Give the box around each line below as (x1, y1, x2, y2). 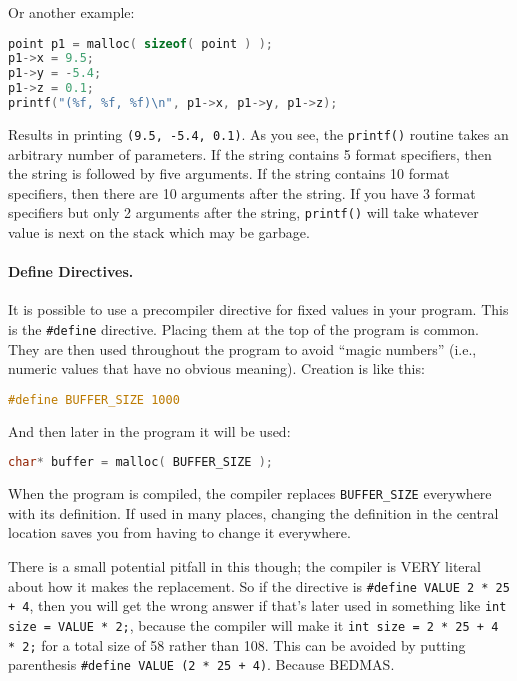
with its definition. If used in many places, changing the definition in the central (8, 502, 499, 523)
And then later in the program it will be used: (8, 420, 291, 441)
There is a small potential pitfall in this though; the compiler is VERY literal (8, 556, 481, 577)
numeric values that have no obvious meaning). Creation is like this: (8, 358, 425, 379)
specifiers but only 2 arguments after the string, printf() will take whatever (8, 202, 479, 223)
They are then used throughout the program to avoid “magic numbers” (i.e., (8, 338, 477, 359)
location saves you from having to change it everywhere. (8, 522, 351, 543)
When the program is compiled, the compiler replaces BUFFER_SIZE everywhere (8, 483, 492, 504)
